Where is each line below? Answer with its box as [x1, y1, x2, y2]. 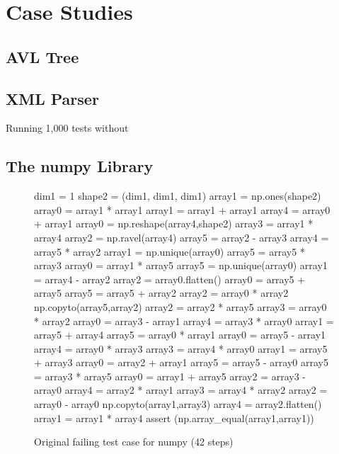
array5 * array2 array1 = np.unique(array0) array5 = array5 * [34, 244, 305, 259]
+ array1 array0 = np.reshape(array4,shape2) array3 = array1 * [34, 216, 314, 231]
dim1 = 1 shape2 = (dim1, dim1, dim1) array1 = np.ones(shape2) [34, 188, 321, 203]
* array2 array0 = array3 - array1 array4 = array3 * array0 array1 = [34, 313, 334, 328]
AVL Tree [6, 45, 79, 67]
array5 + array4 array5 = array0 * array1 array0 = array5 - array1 [34, 327, 326, 342]
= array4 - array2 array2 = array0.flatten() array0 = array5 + [34, 271, 306, 286]
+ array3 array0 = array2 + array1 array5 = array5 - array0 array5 [34, 355, 328, 370]
